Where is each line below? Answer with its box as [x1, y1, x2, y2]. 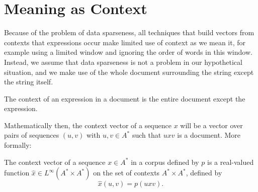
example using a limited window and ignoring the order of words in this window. [4, 47, 252, 57]
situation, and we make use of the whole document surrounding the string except [4, 66, 254, 77]
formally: [4, 140, 32, 150]
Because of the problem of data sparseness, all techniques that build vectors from [4, 27, 254, 38]
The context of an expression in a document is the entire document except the [4, 93, 245, 104]
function [4, 167, 30, 178]
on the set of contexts [93, 167, 160, 178]
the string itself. [4, 76, 53, 87]
